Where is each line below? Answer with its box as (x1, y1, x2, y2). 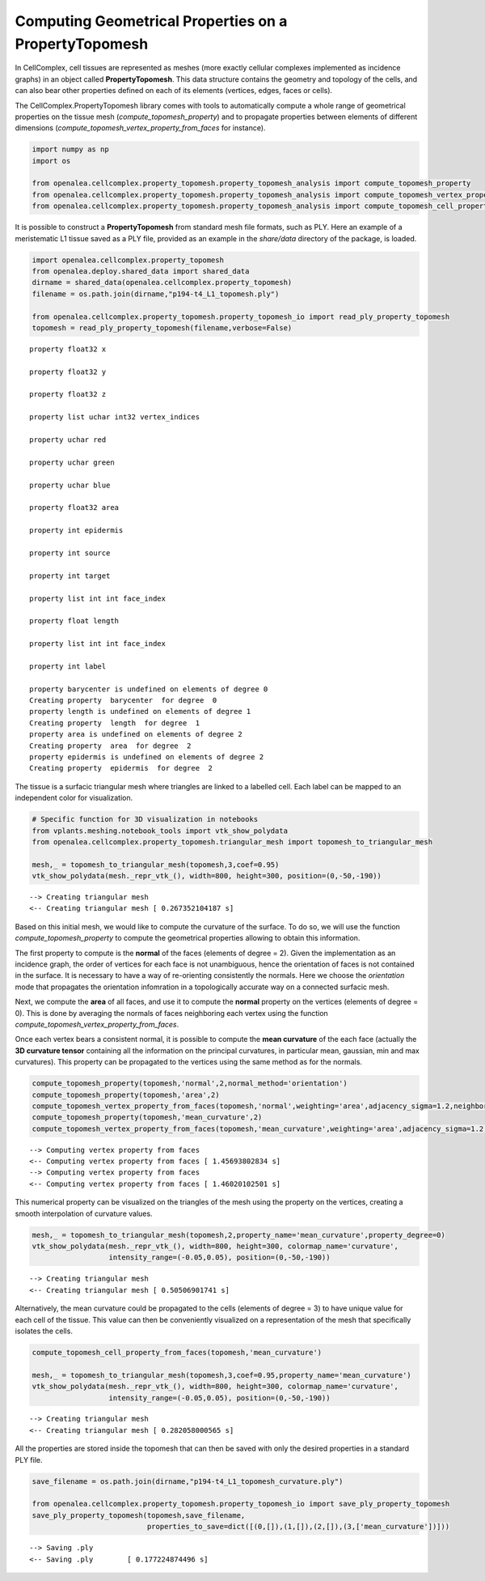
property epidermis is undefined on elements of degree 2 (29, 752, 264, 761)
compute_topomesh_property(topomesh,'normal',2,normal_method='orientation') (32, 1079, 348, 1088)
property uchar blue (29, 480, 111, 490)
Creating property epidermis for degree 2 (29, 763, 213, 773)
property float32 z (29, 389, 107, 399)
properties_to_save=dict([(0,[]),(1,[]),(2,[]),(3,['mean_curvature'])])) (146, 1522, 450, 1532)
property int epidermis (29, 526, 124, 535)
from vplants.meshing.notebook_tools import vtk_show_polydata (32, 826, 289, 835)
